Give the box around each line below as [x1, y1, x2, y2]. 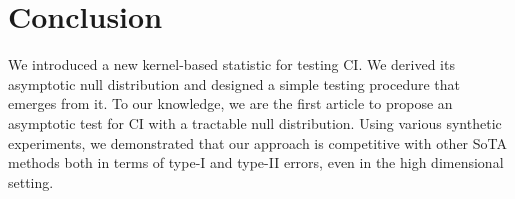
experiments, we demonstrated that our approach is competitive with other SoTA [8, 132, 507, 153]
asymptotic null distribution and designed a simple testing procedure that [8, 73, 461, 94]
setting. [8, 171, 54, 192]
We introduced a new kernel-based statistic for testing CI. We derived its [8, 54, 455, 75]
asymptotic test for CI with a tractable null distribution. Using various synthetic [8, 112, 502, 133]
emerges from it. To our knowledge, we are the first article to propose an [8, 93, 453, 114]
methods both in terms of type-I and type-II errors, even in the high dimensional [8, 152, 504, 173]
